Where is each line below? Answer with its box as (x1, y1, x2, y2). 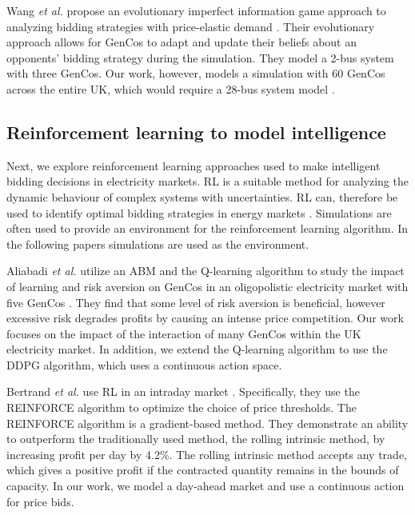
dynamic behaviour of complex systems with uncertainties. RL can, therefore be (6, 188, 398, 205)
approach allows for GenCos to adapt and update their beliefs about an (6, 34, 357, 50)
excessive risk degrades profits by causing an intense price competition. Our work (6, 309, 404, 326)
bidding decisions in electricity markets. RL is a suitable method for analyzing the (6, 173, 409, 190)
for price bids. (6, 493, 74, 509)
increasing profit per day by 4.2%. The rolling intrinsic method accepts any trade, (6, 445, 407, 462)
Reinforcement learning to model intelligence (6, 119, 386, 144)
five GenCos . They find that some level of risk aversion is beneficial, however (6, 293, 385, 310)
